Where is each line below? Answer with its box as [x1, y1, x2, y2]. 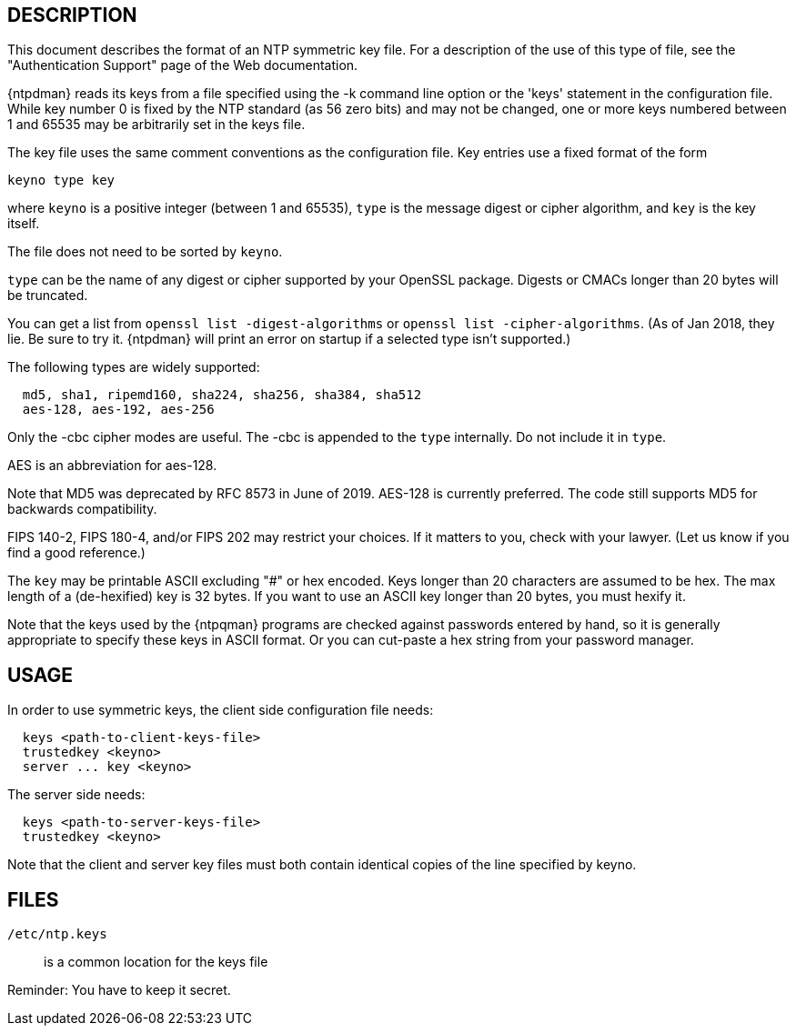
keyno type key [7, 173, 116, 188]
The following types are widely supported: [7, 359, 260, 376]
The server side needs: [7, 787, 146, 803]
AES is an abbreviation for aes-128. [7, 457, 217, 474]
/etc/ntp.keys [7, 927, 107, 942]
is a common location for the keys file [44, 954, 268, 970]
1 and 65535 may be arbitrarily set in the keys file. [7, 116, 306, 133]
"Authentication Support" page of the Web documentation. [7, 57, 358, 74]
